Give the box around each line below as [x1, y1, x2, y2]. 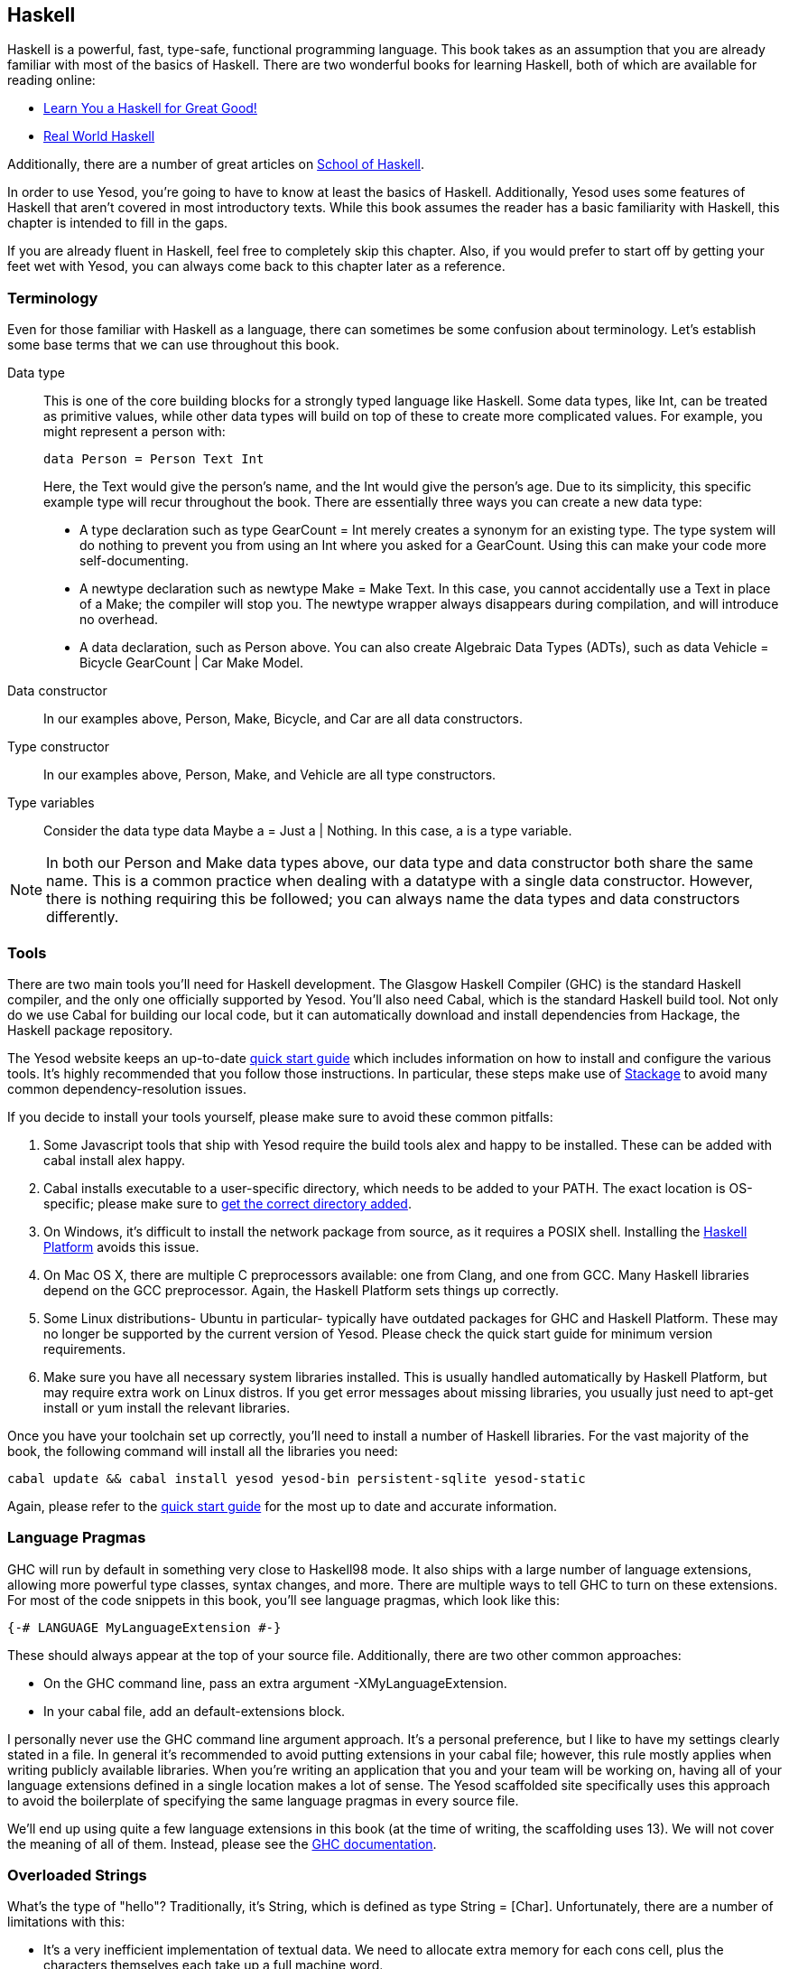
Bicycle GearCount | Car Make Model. [79, 655, 303, 671]
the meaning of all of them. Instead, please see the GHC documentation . [7, 1835, 437, 1852]
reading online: [7, 72, 96, 89]
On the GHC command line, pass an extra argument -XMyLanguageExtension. [43, 1675, 507, 1691]
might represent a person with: [43, 424, 226, 440]
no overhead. [79, 611, 159, 628]
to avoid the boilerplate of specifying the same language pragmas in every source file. [7, 1792, 519, 1808]
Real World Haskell [43, 128, 155, 145]
